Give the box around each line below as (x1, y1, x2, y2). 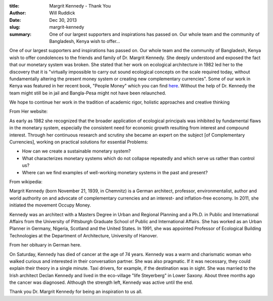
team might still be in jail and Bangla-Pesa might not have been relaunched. (9, 90, 166, 96)
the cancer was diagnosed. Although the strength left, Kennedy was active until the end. (9, 279, 193, 285)
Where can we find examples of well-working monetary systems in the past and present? (22, 169, 208, 175)
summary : (9, 31, 32, 37)
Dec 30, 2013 (49, 17, 77, 23)
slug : (9, 24, 20, 30)
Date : (9, 17, 21, 23)
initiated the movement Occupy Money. (9, 202, 91, 208)
